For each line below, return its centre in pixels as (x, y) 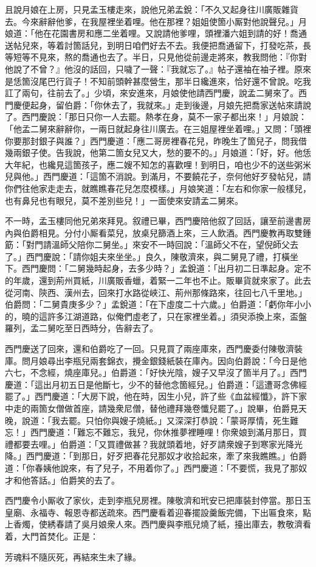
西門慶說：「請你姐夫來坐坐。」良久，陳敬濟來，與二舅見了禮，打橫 (158, 256)
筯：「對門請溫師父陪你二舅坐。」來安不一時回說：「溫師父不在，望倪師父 (147, 245)
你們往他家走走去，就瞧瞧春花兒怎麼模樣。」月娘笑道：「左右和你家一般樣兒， (158, 188)
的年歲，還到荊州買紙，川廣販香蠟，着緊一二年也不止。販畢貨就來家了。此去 (158, 280)
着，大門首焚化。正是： (52, 536)
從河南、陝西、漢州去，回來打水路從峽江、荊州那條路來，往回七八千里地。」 (156, 292)
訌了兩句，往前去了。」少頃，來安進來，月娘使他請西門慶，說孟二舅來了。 (152, 93)
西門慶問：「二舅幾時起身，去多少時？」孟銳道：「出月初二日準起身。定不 (166, 268)
